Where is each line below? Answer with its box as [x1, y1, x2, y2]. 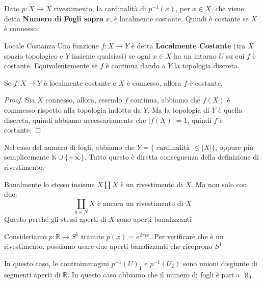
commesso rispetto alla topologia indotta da [4, 104, 141, 115]
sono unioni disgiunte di [182, 258, 257, 268]
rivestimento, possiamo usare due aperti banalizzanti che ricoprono [4, 241, 213, 251]
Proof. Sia [4, 94, 35, 105]
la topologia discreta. [174, 60, 240, 71]
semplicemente [4, 151, 49, 162]
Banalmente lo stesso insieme [4, 178, 95, 189]
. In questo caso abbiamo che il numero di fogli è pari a [67, 269, 240, 279]
